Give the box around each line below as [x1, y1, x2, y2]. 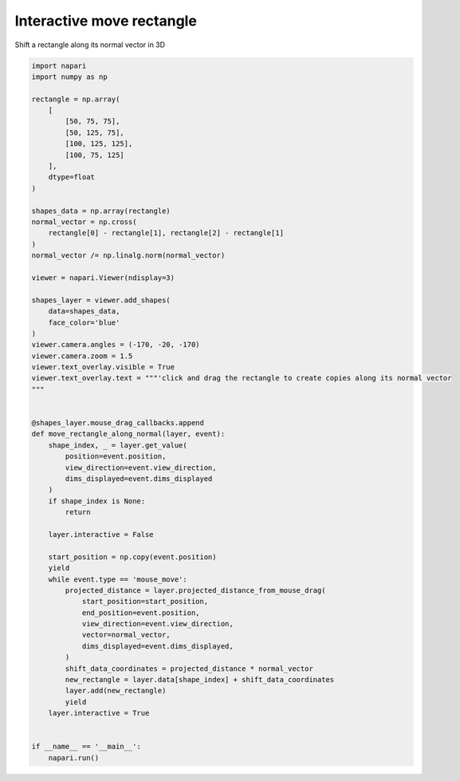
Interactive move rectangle [14, 12, 197, 30]
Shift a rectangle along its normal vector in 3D [14, 40, 166, 49]
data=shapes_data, [48, 307, 120, 316]
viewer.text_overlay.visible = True [31, 363, 175, 372]
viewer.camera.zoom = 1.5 [31, 351, 133, 361]
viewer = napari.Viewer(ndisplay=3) [31, 273, 175, 282]
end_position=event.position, [81, 608, 200, 617]
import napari [31, 61, 87, 70]
